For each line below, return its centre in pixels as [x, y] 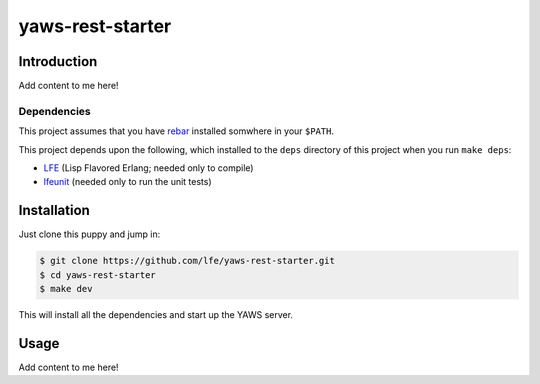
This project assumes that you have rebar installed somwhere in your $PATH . [176, 131]
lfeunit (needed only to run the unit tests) [127, 182]
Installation [54, 210]
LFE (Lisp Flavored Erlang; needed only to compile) [148, 167]
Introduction [58, 61]
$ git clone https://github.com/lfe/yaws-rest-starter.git [187, 261]
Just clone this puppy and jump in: [89, 234]
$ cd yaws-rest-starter [98, 274]
